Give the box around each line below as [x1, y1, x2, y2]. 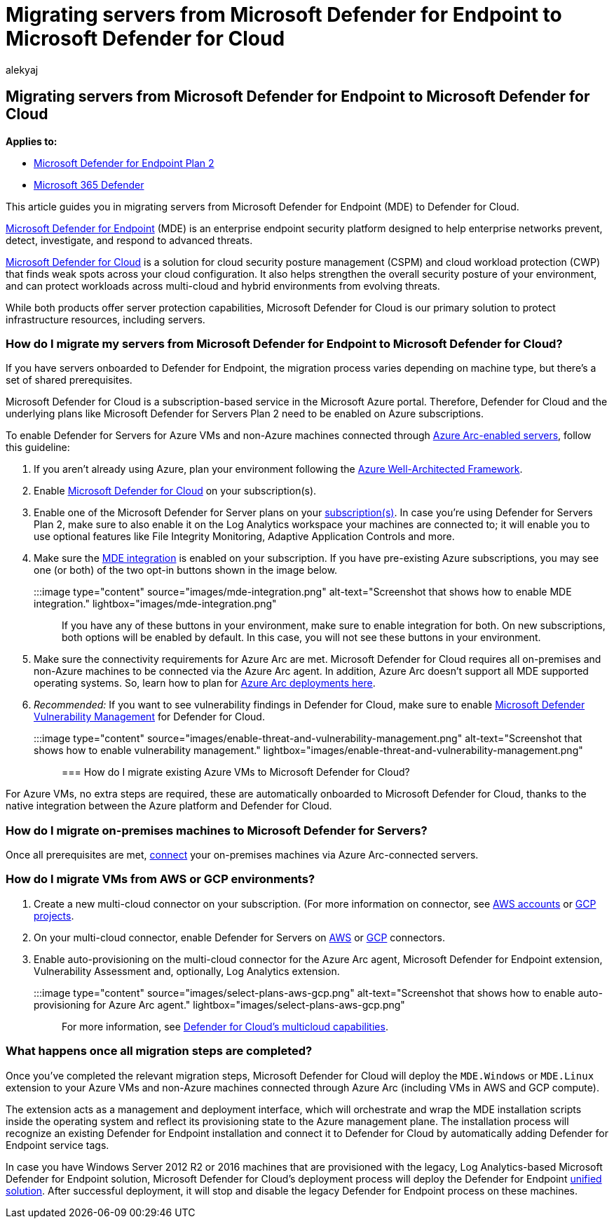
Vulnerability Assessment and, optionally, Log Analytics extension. [34, 964, 340, 977]
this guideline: [6, 441, 70, 454]
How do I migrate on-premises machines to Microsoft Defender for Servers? [6, 823, 428, 838]
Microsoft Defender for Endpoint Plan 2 [34, 156, 214, 169]
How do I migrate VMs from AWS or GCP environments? [6, 872, 315, 887]
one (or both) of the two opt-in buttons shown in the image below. [34, 564, 338, 577]
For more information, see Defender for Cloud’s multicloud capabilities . [62, 1020, 388, 1033]
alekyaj [6, 63, 39, 76]
